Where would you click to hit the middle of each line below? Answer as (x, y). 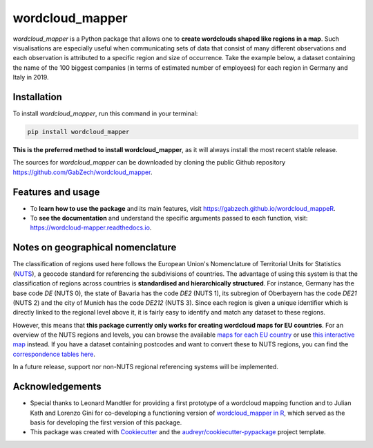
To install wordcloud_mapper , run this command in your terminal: (105, 113)
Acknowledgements (57, 387)
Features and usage (56, 192)
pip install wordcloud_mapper (78, 132)
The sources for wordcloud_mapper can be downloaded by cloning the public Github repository (149, 162)
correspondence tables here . (54, 354)
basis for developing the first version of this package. (106, 422)
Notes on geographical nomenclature (95, 248)
